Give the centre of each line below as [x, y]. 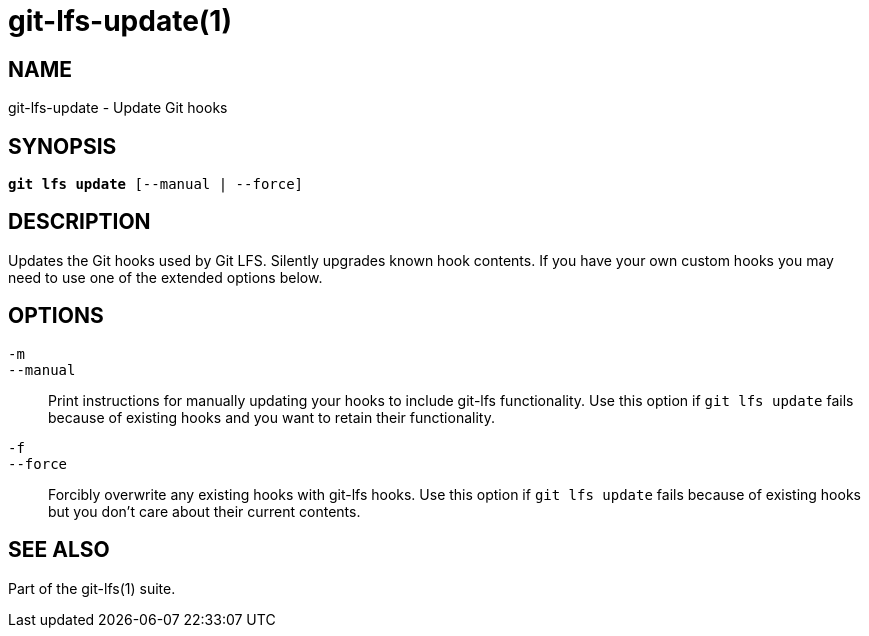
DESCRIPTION [79, 222]
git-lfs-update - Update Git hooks [118, 108]
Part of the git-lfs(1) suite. [92, 588]
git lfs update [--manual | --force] [156, 184]
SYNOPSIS [62, 146]
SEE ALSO [59, 550]
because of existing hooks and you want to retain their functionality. [271, 417]
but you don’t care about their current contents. [204, 511]
